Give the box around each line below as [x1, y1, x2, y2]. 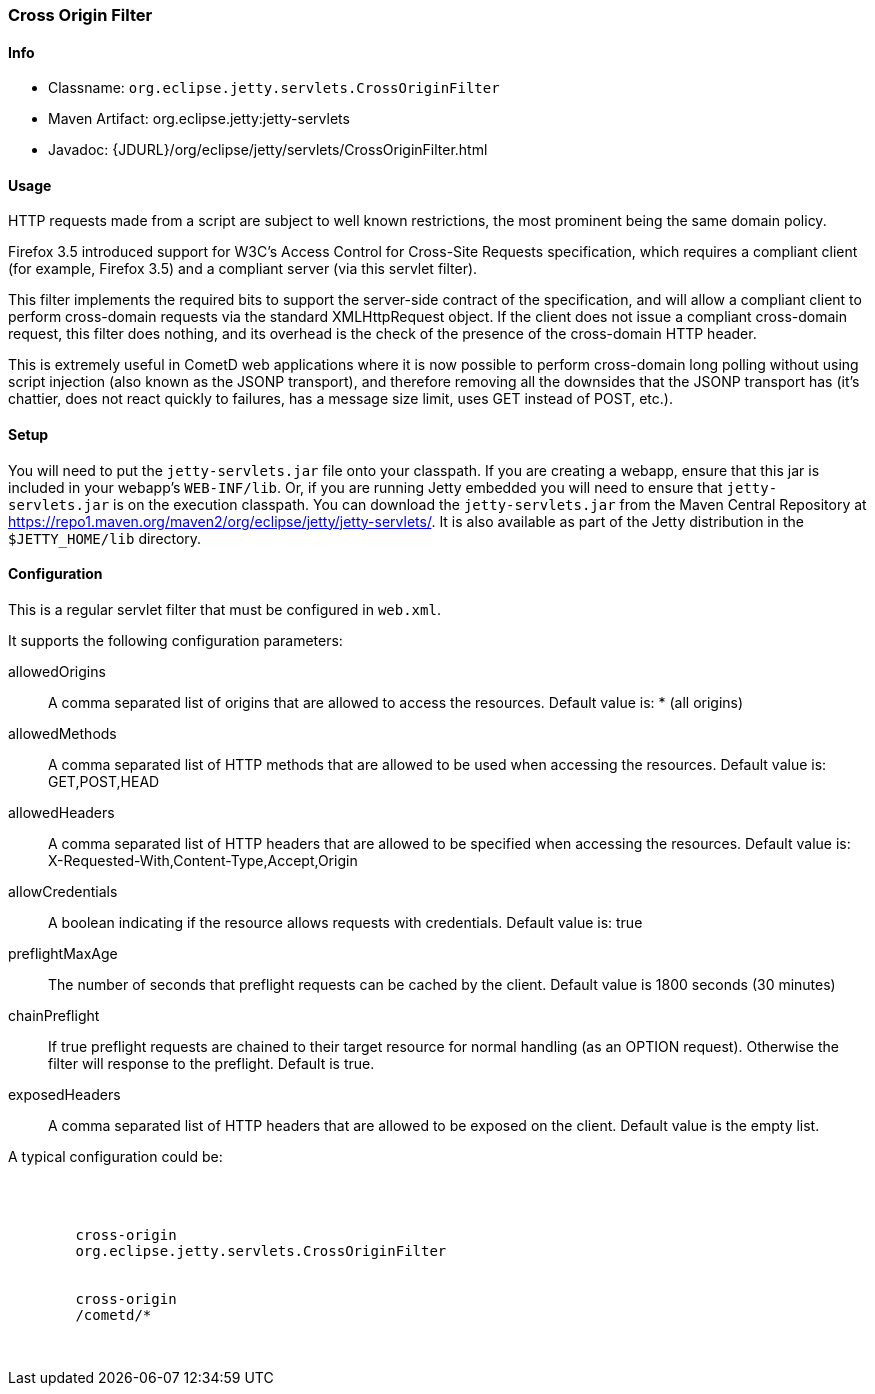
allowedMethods [8, 724, 117, 742]
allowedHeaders [8, 803, 115, 821]
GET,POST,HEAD [48, 772, 160, 790]
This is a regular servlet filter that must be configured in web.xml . [8, 600, 441, 618]
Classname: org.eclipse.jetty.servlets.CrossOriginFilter [48, 79, 500, 97]
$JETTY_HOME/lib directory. [8, 529, 202, 547]
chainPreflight [8, 1006, 100, 1024]
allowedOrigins [8, 662, 106, 680]
